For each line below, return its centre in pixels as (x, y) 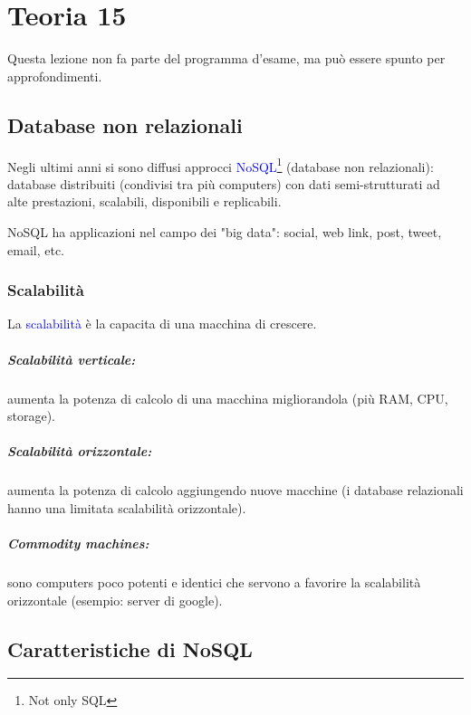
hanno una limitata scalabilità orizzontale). (127, 507)
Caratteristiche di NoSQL (130, 648)
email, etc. (36, 249)
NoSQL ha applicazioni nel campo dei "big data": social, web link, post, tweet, (225, 231)
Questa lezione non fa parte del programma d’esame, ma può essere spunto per (226, 58)
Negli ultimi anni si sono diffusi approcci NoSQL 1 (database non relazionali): (221, 165)
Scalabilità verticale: (72, 359)
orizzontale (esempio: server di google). (115, 600)
